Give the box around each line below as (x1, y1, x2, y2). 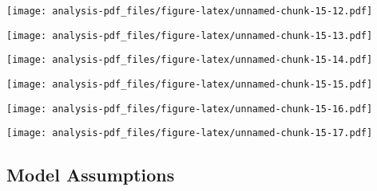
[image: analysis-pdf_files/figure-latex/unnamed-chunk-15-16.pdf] (6, 103, 373, 115)
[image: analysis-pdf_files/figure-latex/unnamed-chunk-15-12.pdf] (6, 6, 373, 17)
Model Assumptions (6, 162, 175, 187)
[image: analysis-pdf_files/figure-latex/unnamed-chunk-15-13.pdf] (6, 29, 373, 41)
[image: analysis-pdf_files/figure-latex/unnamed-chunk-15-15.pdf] (6, 78, 373, 90)
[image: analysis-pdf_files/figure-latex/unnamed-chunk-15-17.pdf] (6, 127, 373, 139)
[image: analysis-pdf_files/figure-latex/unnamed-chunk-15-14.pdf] (6, 54, 373, 66)
